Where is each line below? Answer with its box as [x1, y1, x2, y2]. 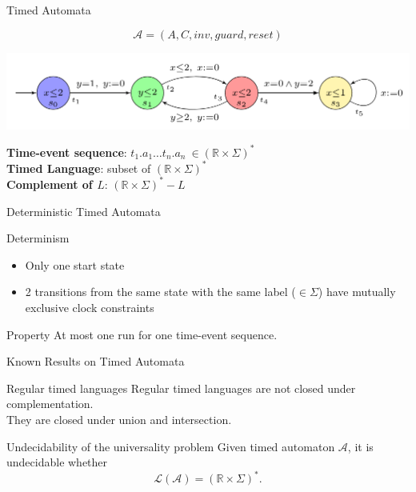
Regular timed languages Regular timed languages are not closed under [6, 379, 356, 396]
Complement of [6, 175, 93, 192]
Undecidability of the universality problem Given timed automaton [6, 438, 335, 454]
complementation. [6, 395, 94, 412]
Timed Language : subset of [6, 159, 151, 176]
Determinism [6, 230, 70, 246]
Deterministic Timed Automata [6, 202, 161, 219]
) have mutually [318, 283, 396, 300]
